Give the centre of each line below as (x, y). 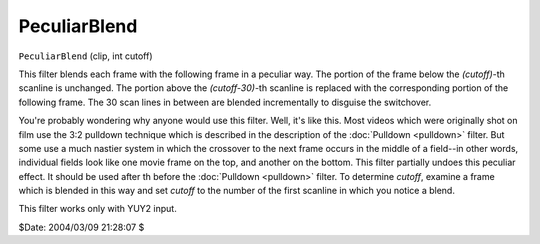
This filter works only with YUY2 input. (97, 209)
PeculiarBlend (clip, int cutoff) (86, 56)
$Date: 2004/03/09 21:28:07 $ (81, 227)
